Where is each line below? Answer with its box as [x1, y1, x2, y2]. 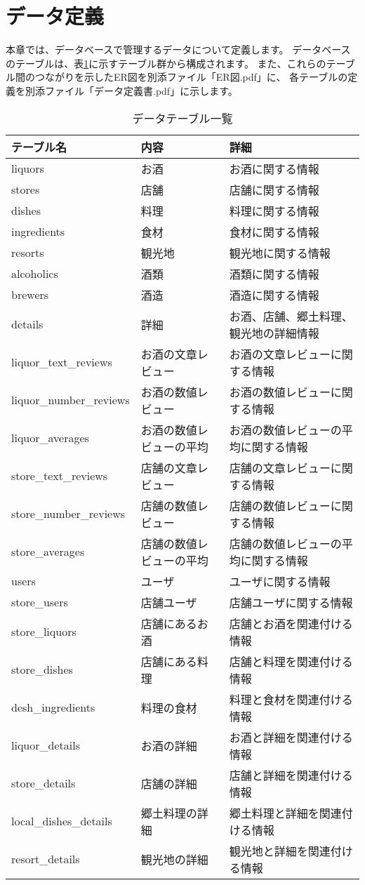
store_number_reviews [11, 505, 126, 521]
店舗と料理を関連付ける [229, 653, 353, 670]
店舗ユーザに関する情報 [229, 594, 353, 611]
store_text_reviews [11, 467, 108, 484]
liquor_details [11, 737, 80, 753]
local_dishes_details [11, 813, 112, 829]
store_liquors [11, 623, 77, 639]
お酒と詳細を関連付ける [229, 728, 353, 745]
